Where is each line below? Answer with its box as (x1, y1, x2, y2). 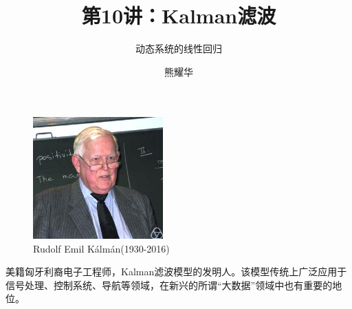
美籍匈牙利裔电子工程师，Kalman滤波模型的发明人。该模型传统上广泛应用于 (5, 264, 347, 279)
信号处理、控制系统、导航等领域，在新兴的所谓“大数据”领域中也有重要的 (5, 277, 333, 292)
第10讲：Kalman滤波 (81, 1, 276, 30)
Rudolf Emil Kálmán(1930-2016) (33, 241, 170, 255)
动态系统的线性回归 (135, 41, 222, 56)
